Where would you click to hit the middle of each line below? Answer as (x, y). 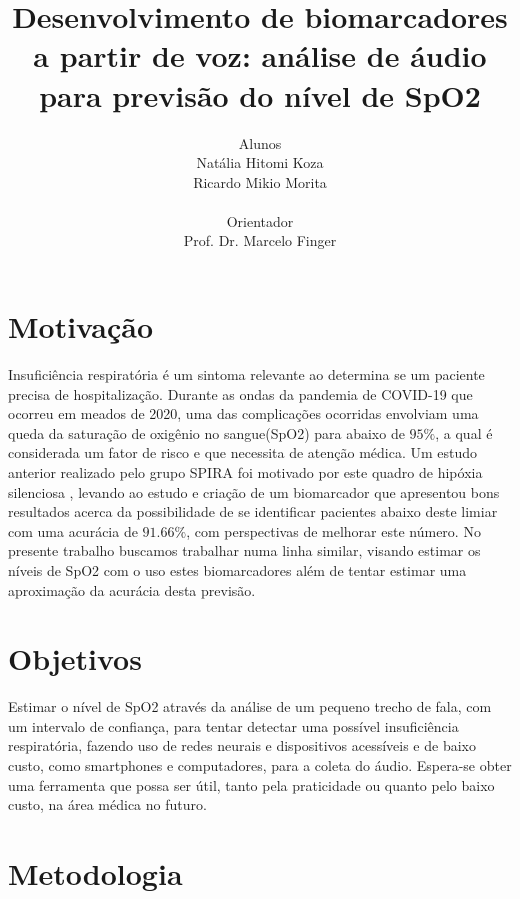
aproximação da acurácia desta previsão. (132, 589)
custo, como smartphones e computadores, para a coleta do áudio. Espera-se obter (260, 765)
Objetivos (75, 658)
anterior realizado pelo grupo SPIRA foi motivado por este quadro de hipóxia (245, 471)
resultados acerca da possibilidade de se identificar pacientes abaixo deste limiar (253, 511)
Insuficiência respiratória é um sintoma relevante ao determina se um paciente (246, 374)
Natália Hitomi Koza (260, 162)
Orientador (260, 220)
